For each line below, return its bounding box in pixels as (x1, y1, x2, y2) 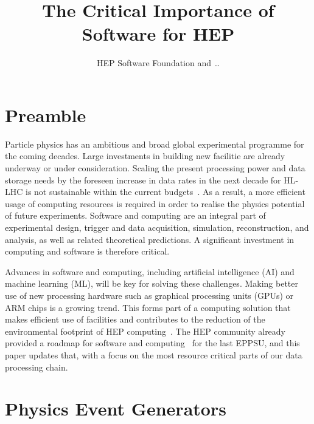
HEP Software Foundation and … (96, 56, 220, 69)
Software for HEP (82, 21, 235, 46)
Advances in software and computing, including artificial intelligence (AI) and (5, 265, 295, 278)
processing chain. (5, 360, 68, 373)
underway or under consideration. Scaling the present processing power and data (5, 162, 305, 174)
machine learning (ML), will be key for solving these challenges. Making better (5, 277, 298, 290)
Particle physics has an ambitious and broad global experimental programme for (5, 137, 304, 150)
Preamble (5, 102, 86, 127)
